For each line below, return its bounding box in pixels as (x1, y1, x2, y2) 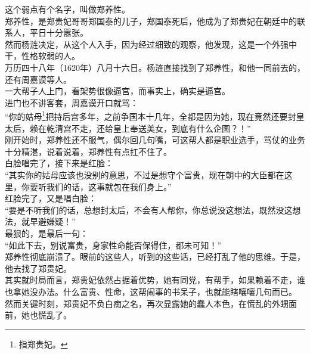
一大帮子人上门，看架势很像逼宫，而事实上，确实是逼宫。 (5, 85, 230, 97)
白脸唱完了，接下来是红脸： (5, 157, 113, 169)
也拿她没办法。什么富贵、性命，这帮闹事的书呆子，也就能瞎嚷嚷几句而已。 (5, 285, 297, 297)
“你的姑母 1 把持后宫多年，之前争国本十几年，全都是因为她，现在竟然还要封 (5, 108, 296, 122)
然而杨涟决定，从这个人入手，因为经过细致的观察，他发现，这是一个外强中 (5, 38, 297, 50)
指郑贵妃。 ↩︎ (18, 337, 68, 350)
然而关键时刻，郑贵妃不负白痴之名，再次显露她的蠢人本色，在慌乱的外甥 (5, 297, 289, 309)
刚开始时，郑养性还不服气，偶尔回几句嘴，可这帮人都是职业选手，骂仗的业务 (5, 133, 305, 146)
